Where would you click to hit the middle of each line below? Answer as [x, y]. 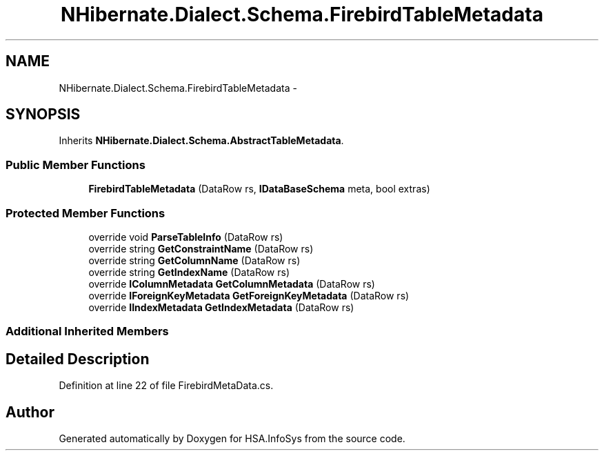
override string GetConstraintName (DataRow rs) [201, 248]
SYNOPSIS [43, 115]
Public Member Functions [75, 165]
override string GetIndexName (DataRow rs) [189, 272]
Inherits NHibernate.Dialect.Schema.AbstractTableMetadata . [201, 141]
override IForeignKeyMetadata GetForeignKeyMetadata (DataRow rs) [249, 295]
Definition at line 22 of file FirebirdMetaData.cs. [166, 386]
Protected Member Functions [85, 213]
